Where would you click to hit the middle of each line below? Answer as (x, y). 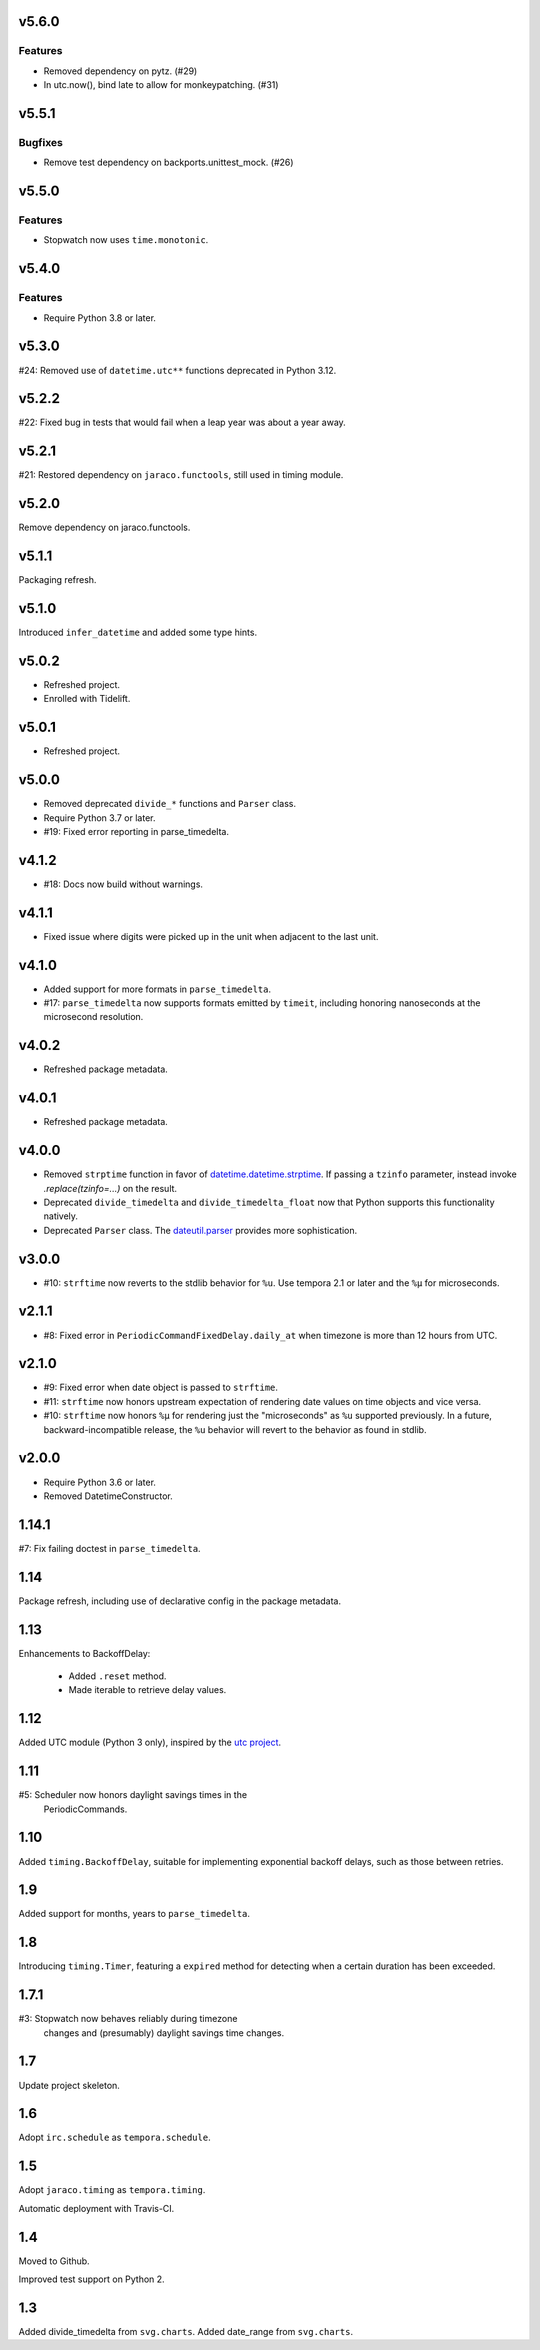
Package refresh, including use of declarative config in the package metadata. (180, 1601)
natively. (61, 1216)
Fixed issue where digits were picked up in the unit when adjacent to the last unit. (211, 936)
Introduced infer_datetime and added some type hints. (138, 632)
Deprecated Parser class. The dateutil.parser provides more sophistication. (200, 1230)
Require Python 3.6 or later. (100, 1482)
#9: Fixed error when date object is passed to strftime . (161, 1387)
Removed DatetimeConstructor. (108, 1496)
